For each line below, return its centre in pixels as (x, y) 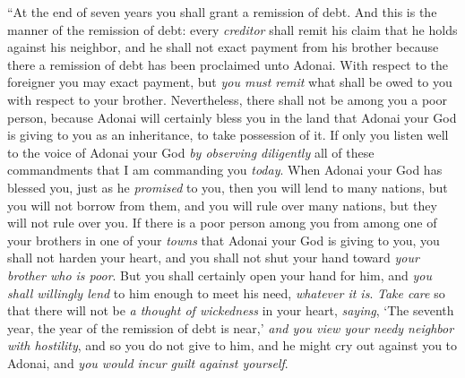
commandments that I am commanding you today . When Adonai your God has (225, 170)
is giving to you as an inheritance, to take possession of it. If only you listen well (228, 135)
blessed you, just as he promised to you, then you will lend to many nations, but (228, 187)
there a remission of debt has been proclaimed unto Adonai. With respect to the (228, 64)
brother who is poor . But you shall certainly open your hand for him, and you (220, 275)
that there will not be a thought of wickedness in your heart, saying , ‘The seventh (231, 310)
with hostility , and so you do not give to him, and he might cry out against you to (232, 345)
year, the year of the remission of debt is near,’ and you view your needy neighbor (231, 327)
